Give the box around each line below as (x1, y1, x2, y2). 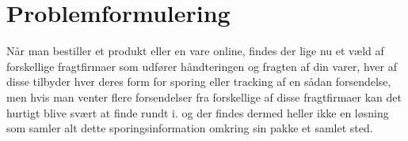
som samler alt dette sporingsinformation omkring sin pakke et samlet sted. (6, 120, 373, 136)
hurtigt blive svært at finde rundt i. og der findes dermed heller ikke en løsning (6, 104, 389, 121)
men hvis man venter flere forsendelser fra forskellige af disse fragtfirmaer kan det (6, 88, 402, 105)
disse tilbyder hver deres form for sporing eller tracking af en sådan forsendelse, (6, 73, 391, 90)
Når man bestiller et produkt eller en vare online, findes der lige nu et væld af (6, 43, 384, 59)
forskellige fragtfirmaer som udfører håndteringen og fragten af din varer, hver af (6, 58, 397, 74)
